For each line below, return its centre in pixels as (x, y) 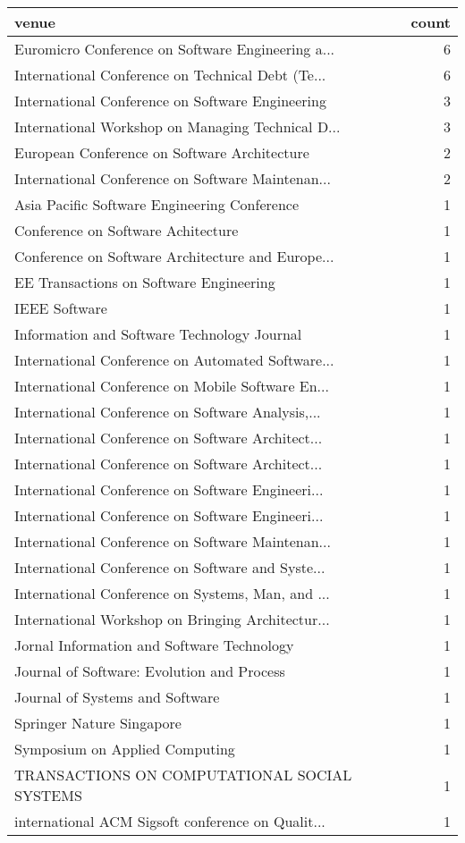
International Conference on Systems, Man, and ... (172, 593)
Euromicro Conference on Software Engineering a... (175, 49)
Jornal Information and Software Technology (154, 645)
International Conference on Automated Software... (174, 360)
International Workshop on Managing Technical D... (178, 126)
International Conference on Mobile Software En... (172, 386)
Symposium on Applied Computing (125, 749)
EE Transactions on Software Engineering (145, 282)
